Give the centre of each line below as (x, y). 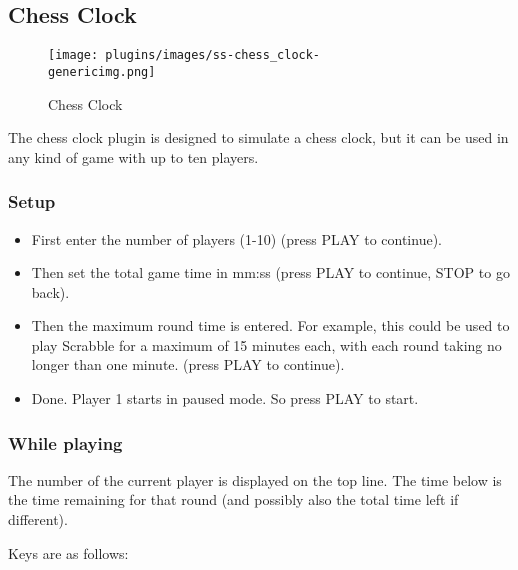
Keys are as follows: (68, 552)
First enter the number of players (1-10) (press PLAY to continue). (236, 238)
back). (50, 291)
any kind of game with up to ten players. (133, 156)
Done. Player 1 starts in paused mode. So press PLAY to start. (225, 398)
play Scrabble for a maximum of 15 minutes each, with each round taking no (266, 344)
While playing (65, 442)
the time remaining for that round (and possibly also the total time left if (233, 499)
